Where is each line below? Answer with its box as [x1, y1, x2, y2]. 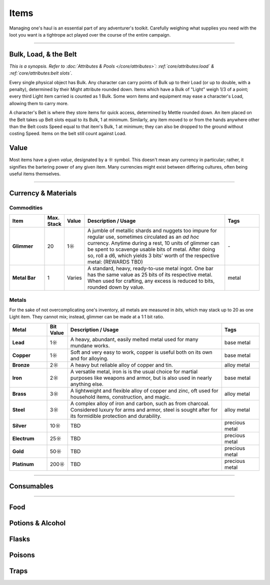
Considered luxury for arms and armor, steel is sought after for [70, 406, 218, 413]
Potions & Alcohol [9, 519, 66, 527]
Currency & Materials [9, 189, 77, 197]
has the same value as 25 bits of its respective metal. [87, 271, 212, 278]
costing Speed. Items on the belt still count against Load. [9, 131, 126, 137]
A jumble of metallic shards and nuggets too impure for [87, 227, 217, 234]
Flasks [9, 535, 30, 543]
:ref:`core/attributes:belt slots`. [9, 70, 72, 76]
